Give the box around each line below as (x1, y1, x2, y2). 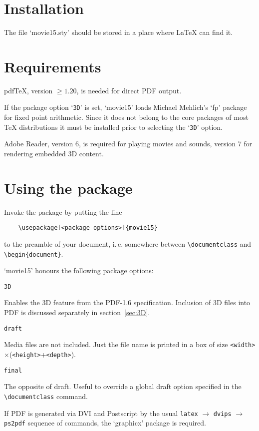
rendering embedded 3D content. (4, 148, 104, 158)
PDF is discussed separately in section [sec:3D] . (4, 307, 150, 318)
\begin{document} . (4, 248, 63, 259)
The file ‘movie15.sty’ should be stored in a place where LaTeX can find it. (4, 27, 233, 37)
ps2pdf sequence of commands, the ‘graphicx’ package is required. (4, 418, 206, 428)
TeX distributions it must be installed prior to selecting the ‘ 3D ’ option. (4, 121, 223, 132)
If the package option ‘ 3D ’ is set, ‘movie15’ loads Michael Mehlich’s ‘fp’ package (4, 102, 247, 112)
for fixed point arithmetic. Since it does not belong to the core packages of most (4, 112, 249, 122)
